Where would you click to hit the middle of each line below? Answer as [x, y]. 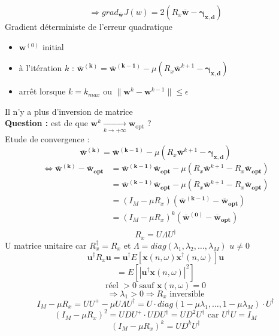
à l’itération [40, 68]
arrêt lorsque [42, 91]
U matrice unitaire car [46, 245]
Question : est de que [46, 123]
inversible [187, 294]
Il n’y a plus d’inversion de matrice [69, 111]
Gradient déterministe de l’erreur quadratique [89, 26]
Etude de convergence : [47, 138]
